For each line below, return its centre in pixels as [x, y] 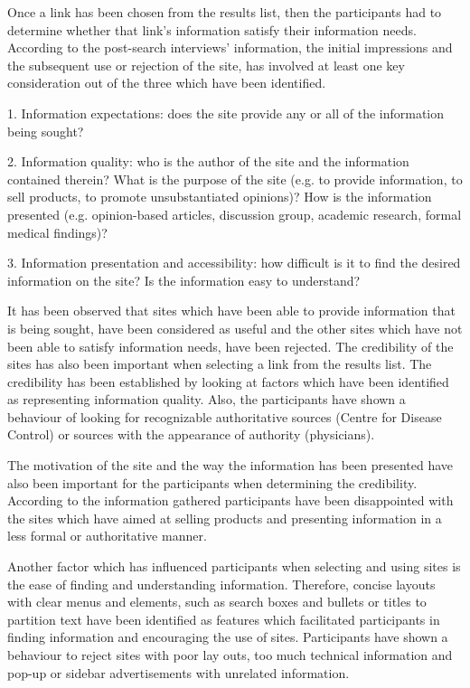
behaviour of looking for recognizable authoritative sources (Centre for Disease [225, 416]
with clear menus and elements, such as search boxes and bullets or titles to [217, 602]
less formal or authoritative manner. [107, 536]
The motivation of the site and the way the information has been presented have [230, 465]
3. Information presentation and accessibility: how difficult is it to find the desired [234, 263]
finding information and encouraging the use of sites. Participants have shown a [228, 637]
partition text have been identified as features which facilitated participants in [224, 619]
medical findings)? [57, 232]
